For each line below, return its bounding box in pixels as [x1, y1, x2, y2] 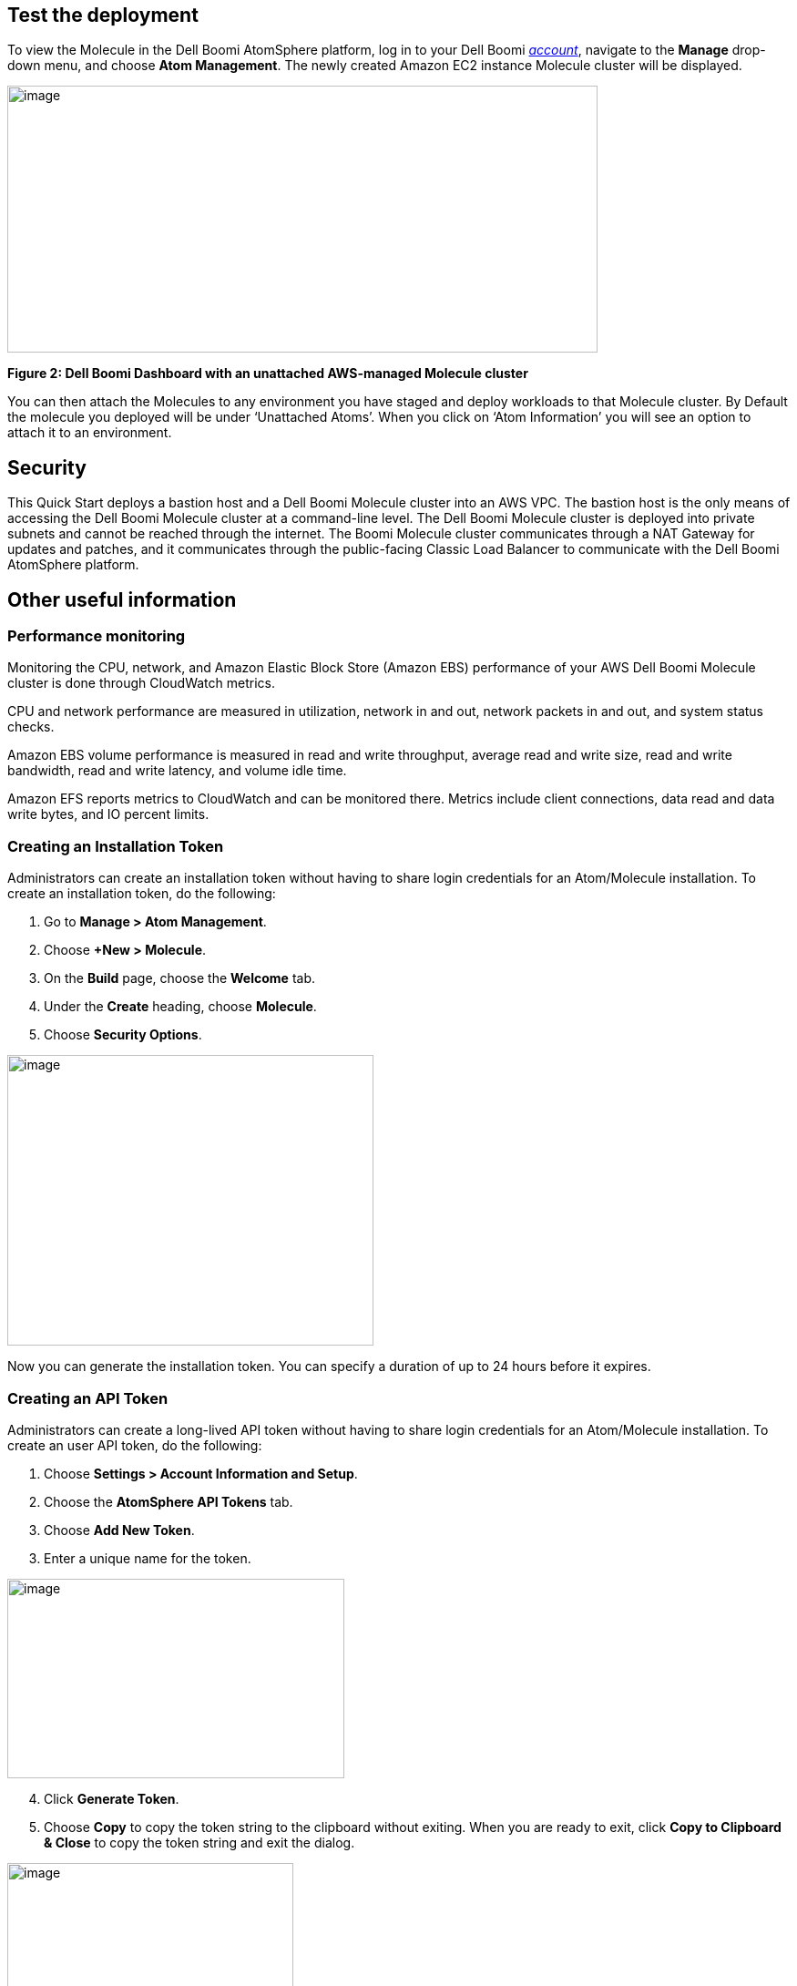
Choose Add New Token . [44, 1521, 195, 1538]
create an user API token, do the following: [7, 1437, 262, 1453]
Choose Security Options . [44, 1027, 202, 1043]
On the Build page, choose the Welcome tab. [44, 970, 315, 987]
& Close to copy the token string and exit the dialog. [44, 1834, 355, 1850]
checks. [7, 719, 55, 735]
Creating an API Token [7, 1388, 169, 1408]
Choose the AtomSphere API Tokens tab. [44, 1493, 293, 1510]
